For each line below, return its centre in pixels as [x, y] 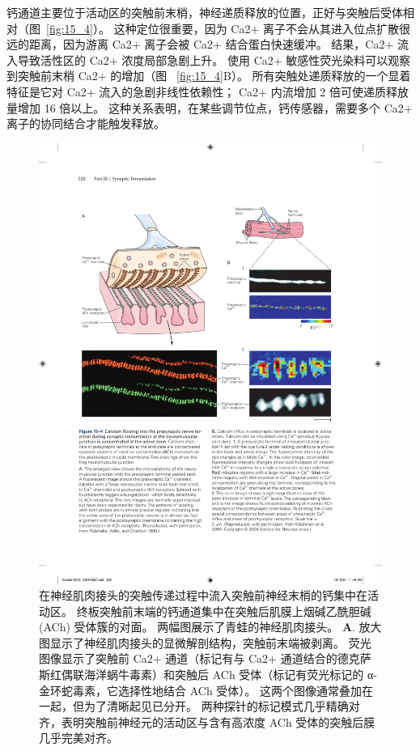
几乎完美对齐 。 [78, 738]
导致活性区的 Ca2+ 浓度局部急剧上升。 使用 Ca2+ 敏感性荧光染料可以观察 [214, 59]
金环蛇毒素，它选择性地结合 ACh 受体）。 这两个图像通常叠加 [200, 690]
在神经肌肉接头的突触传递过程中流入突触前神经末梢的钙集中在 [203, 595]
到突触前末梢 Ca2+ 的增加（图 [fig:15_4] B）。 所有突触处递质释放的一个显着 [209, 76]
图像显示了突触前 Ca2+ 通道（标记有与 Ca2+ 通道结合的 [188, 658]
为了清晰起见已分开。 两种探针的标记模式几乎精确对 [222, 706]
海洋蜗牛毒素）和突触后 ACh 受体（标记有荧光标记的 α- [230, 675]
